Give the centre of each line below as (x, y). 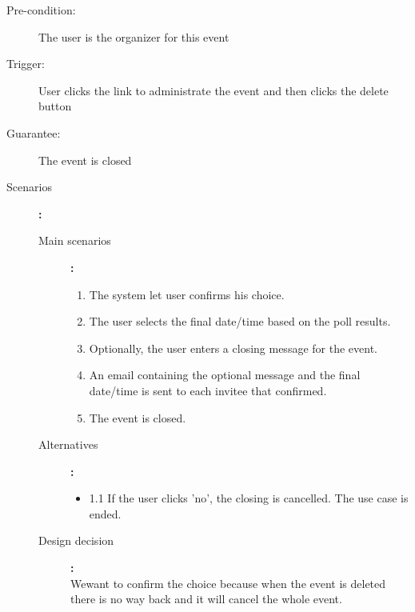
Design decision (76, 540)
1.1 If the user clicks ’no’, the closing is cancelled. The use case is (249, 498)
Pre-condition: (41, 10)
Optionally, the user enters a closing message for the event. (233, 348)
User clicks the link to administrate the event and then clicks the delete (213, 90)
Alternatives (68, 444)
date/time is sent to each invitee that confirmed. (208, 390)
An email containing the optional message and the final (225, 375)
